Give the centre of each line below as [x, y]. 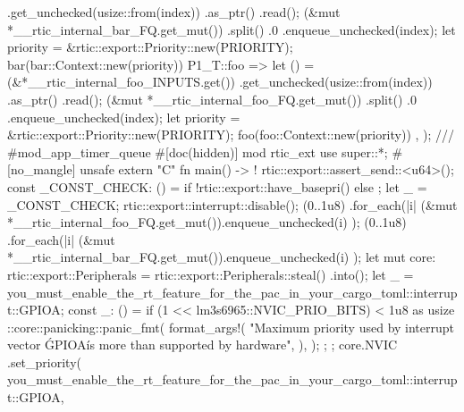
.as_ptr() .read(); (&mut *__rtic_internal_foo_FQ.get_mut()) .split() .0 [212, 99]
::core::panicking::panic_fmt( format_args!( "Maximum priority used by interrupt [231, 327]
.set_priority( [45, 362]
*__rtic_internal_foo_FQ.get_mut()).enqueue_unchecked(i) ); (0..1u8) [207, 222]
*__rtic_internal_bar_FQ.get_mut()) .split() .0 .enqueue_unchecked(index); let [232, 29]
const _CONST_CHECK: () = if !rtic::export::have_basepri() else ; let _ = [217, 186]
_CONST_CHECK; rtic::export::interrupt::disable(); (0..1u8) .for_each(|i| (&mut [232, 204]
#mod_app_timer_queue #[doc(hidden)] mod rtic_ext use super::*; [198, 151]
